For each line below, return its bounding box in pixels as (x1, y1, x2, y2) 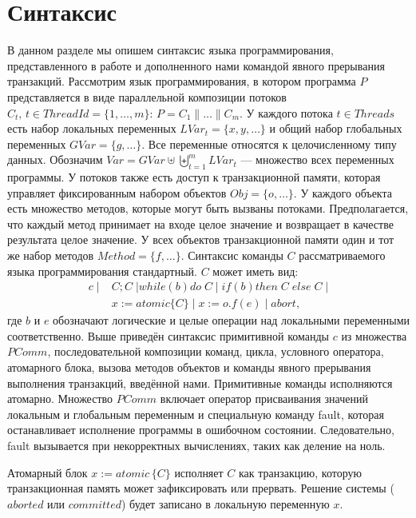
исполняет (174, 464, 224, 480)
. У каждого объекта (293, 184, 392, 201)
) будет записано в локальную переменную (121, 495, 330, 512)
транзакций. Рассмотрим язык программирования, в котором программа (7, 73, 356, 90)
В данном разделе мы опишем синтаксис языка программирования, (7, 42, 334, 58)
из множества (341, 327, 407, 344)
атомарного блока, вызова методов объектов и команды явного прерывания (7, 359, 371, 376)
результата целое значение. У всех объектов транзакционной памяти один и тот (7, 231, 394, 248)
